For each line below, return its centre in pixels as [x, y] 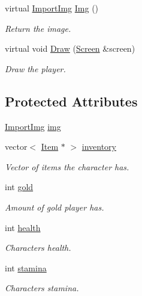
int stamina [26, 267]
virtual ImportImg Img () [52, 8]
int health [23, 227]
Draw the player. [35, 68]
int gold [19, 187]
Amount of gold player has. [55, 207]
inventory [99, 146]
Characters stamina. [42, 288]
